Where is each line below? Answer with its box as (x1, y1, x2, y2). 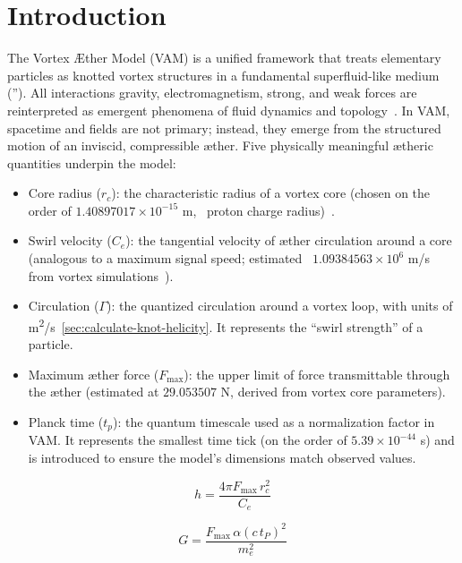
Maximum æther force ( (28, 364, 159, 383)
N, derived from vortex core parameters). (220, 382, 446, 401)
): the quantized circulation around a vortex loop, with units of (107, 296, 453, 315)
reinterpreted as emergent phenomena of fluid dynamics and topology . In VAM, (7, 100, 450, 119)
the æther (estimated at (28, 382, 159, 401)
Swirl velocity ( (28, 231, 112, 250)
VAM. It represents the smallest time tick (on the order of (28, 431, 347, 449)
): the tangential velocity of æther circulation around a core (125, 231, 452, 250)
